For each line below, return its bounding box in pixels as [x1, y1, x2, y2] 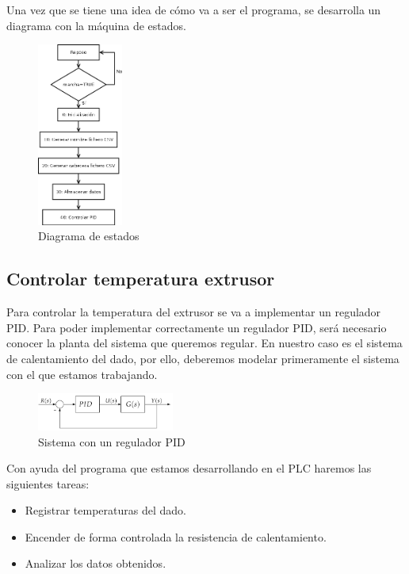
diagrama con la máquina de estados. [6, 17, 186, 33]
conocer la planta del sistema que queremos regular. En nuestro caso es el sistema [6, 335, 403, 351]
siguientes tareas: [6, 475, 90, 492]
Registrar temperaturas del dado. [25, 502, 186, 519]
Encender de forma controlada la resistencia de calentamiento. [25, 528, 327, 545]
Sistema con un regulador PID [38, 433, 185, 450]
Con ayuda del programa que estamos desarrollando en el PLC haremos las [6, 460, 372, 476]
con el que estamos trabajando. [6, 365, 158, 382]
